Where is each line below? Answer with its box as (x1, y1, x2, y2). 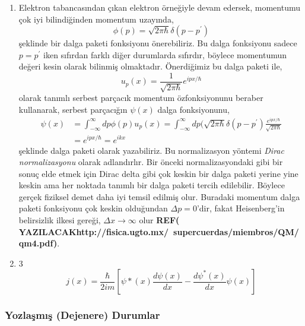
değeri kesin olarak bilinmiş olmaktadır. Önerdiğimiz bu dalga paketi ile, (18, 60, 282, 72)
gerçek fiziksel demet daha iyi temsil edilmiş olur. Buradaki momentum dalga (18, 190, 300, 202)
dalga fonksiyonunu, (157, 103, 230, 116)
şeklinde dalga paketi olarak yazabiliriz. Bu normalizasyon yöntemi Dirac (18, 144, 284, 156)
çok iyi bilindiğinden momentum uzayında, (18, 12, 174, 25)
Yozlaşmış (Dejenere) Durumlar (5, 308, 160, 322)
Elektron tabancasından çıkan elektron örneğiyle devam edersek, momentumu (18, 1, 300, 13)
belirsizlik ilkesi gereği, (18, 214, 101, 226)
